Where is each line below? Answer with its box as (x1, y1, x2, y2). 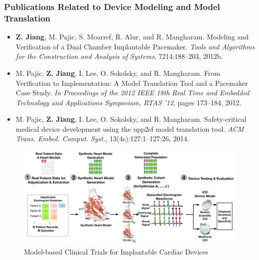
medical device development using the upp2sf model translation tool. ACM (15, 123, 244, 134)
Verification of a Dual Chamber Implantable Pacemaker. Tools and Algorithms (15, 41, 255, 51)
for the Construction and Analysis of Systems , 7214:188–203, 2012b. (15, 51, 223, 61)
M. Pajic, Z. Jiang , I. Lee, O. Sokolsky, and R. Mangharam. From (15, 67, 220, 78)
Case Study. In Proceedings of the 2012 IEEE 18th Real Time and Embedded (15, 87, 250, 98)
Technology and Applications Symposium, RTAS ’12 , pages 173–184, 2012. (15, 97, 242, 107)
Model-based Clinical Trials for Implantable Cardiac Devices (24, 247, 208, 257)
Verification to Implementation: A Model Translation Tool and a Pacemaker (15, 77, 248, 88)
